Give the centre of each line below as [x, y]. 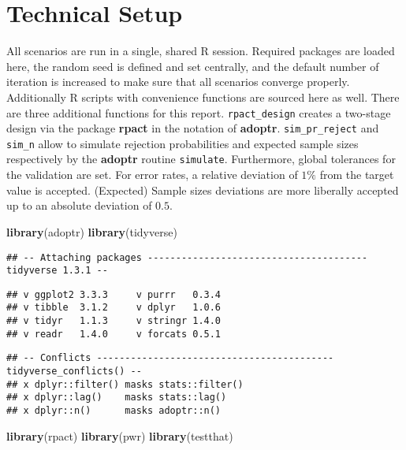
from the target [357, 175]
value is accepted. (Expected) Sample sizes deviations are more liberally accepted [203, 190]
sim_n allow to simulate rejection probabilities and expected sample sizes [183, 143]
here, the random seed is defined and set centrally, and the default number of [193, 66]
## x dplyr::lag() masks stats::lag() [117, 398]
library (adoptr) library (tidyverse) [92, 231]
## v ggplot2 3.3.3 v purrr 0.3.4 [114, 294]
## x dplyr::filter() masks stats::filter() [125, 384]
